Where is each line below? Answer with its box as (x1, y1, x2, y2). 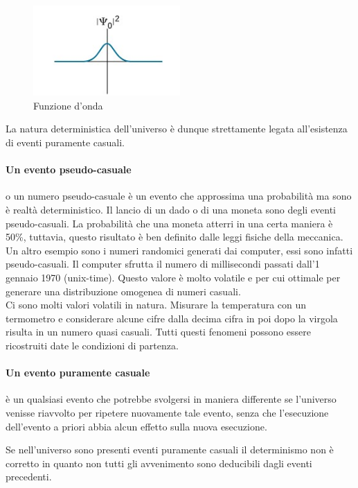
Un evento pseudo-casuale (6, 162, 132, 177)
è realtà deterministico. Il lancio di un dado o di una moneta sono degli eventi (6, 202, 337, 217)
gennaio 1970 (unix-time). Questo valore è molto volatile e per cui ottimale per (6, 270, 341, 284)
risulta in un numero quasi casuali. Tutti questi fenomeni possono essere (6, 324, 311, 339)
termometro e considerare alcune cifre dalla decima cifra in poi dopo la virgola (6, 311, 338, 325)
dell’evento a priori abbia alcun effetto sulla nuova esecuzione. (6, 419, 267, 433)
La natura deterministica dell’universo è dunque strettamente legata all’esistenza (6, 121, 348, 136)
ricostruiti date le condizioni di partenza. (6, 338, 179, 352)
